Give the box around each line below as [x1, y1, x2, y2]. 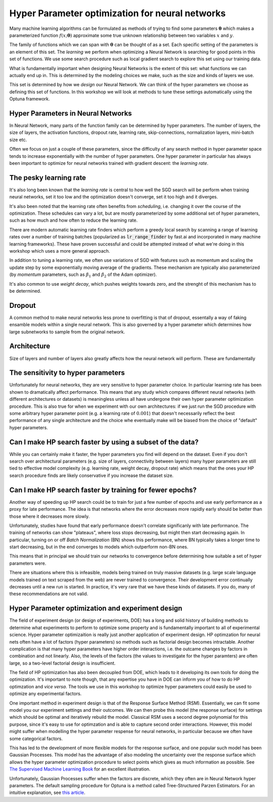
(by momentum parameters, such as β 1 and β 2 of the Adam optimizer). [9, 271, 157, 278]
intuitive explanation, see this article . [9, 789, 85, 796]
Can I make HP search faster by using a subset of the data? [9, 438, 199, 446]
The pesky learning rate [9, 173, 86, 182]
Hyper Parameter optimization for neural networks [9, 8, 226, 19]
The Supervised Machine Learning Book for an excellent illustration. [9, 766, 151, 772]
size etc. [9, 136, 27, 143]
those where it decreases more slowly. [9, 513, 90, 519]
